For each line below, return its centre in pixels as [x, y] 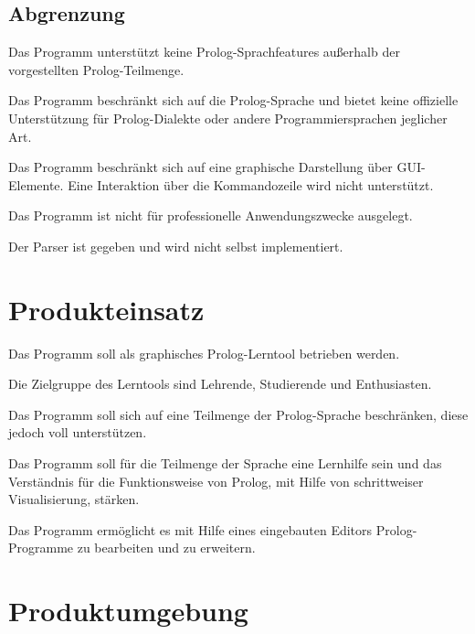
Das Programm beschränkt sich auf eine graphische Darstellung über [201, 167]
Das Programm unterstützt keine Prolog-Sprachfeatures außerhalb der [204, 52]
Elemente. [36, 184]
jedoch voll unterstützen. [78, 432]
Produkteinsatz [106, 309]
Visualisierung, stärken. [74, 499]
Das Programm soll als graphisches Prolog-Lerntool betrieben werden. [204, 353]
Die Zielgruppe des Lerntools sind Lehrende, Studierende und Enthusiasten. [220, 384]
